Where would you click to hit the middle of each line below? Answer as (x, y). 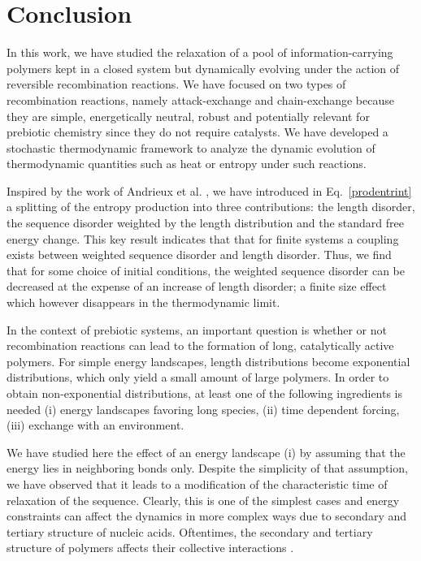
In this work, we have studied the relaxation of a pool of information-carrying (200, 52)
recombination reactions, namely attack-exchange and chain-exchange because (200, 99)
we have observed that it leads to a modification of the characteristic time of (197, 483)
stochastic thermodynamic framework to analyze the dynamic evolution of (191, 147)
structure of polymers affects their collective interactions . (150, 548)
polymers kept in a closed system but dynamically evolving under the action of (203, 68)
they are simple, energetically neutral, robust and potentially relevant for (188, 116)
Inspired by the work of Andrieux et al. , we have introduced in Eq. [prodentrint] (209, 190)
